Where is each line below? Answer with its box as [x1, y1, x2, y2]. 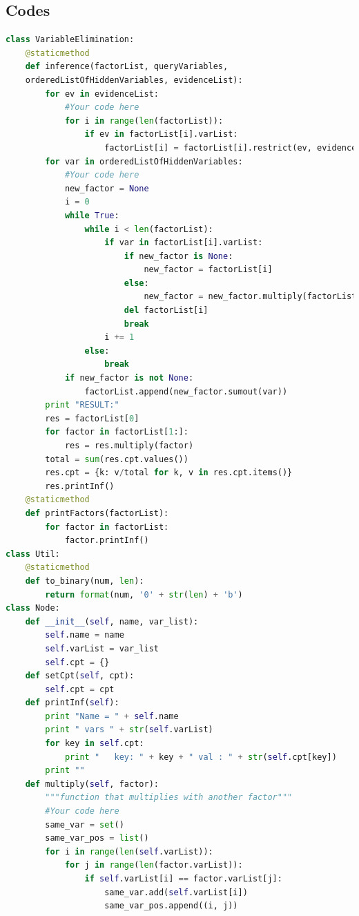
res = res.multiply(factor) [64, 441, 194, 451]
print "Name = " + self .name [45, 711, 179, 721]
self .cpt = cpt [45, 684, 115, 694]
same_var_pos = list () [45, 833, 149, 843]
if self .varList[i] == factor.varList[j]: [84, 874, 282, 884]
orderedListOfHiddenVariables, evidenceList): [25, 75, 243, 85]
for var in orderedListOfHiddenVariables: [45, 156, 243, 166]
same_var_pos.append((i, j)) [104, 901, 238, 911]
